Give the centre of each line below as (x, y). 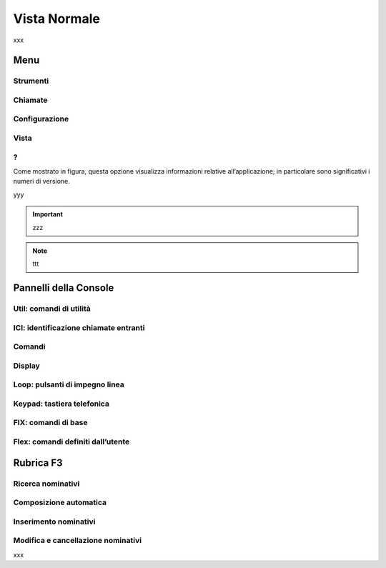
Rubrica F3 (38, 463)
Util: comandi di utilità (52, 309)
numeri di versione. (42, 181)
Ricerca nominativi (46, 484)
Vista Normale (56, 19)
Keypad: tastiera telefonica (61, 404)
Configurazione (41, 119)
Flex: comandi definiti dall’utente (71, 442)
